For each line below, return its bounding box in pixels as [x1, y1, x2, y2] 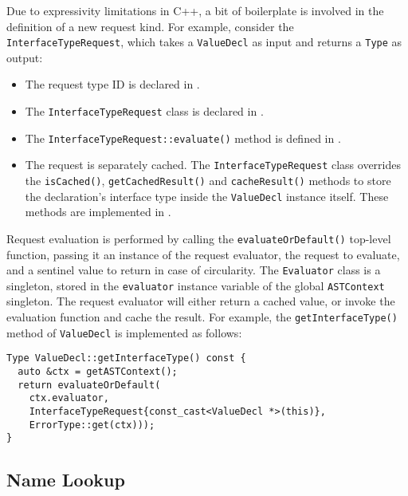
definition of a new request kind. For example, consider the [6, 18, 294, 34]
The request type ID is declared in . [25, 76, 200, 93]
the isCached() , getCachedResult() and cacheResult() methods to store [25, 172, 391, 188]
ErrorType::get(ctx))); [29, 419, 155, 431]
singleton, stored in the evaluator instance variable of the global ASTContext [6, 277, 385, 293]
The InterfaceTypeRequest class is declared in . [25, 103, 264, 120]
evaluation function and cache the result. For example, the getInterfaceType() [6, 309, 398, 325]
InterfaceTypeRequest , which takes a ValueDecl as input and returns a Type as [6, 33, 402, 50]
